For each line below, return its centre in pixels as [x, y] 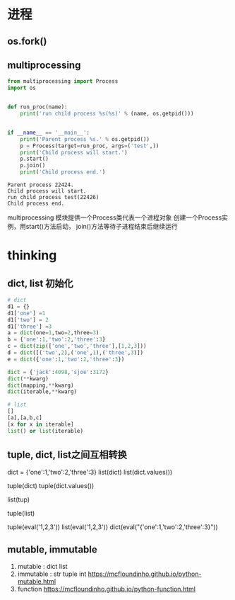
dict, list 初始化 [41, 283]
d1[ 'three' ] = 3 [30, 327]
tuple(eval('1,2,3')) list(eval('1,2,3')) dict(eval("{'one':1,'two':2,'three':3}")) [113, 527]
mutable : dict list [43, 567]
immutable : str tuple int [52, 574]
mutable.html [37, 582]
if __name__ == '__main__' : [49, 132]
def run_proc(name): [38, 107]
